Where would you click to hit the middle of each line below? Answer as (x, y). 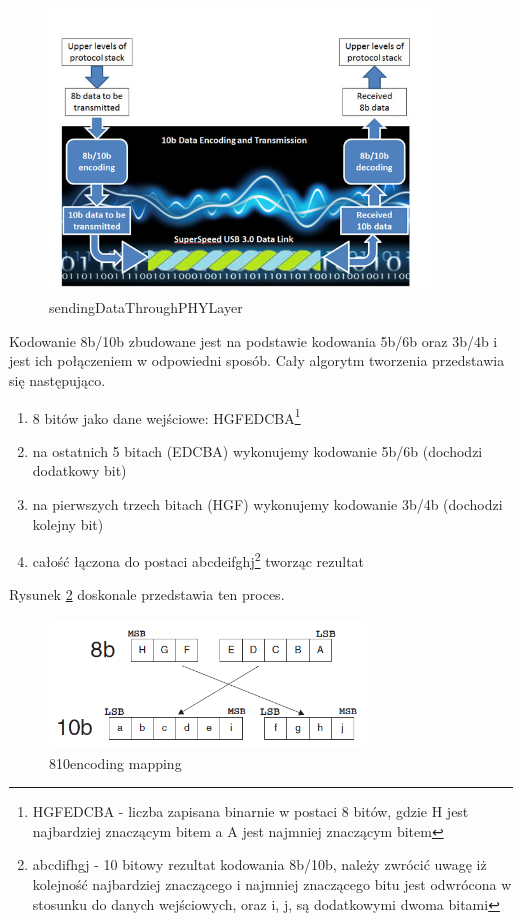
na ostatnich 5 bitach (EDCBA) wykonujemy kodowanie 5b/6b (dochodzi (257, 450)
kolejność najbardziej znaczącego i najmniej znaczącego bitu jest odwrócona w (272, 883)
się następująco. (57, 379)
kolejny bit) (68, 523)
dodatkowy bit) (79, 470)
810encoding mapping (115, 762)
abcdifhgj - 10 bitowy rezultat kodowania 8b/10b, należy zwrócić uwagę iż (259, 864)
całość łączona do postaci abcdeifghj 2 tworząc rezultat (198, 559)
